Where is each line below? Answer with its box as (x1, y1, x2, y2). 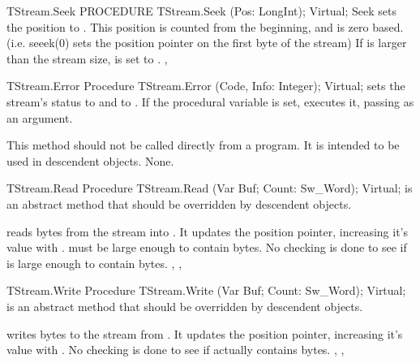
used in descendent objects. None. (6, 152, 174, 169)
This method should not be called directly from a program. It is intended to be (6, 136, 400, 153)
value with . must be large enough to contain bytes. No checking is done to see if (6, 239, 407, 256)
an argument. (6, 109, 73, 126)
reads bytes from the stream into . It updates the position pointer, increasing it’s (6, 223, 409, 240)
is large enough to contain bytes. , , (6, 254, 182, 271)
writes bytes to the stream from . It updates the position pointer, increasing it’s (6, 325, 403, 342)
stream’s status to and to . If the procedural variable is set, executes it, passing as (6, 93, 414, 110)
